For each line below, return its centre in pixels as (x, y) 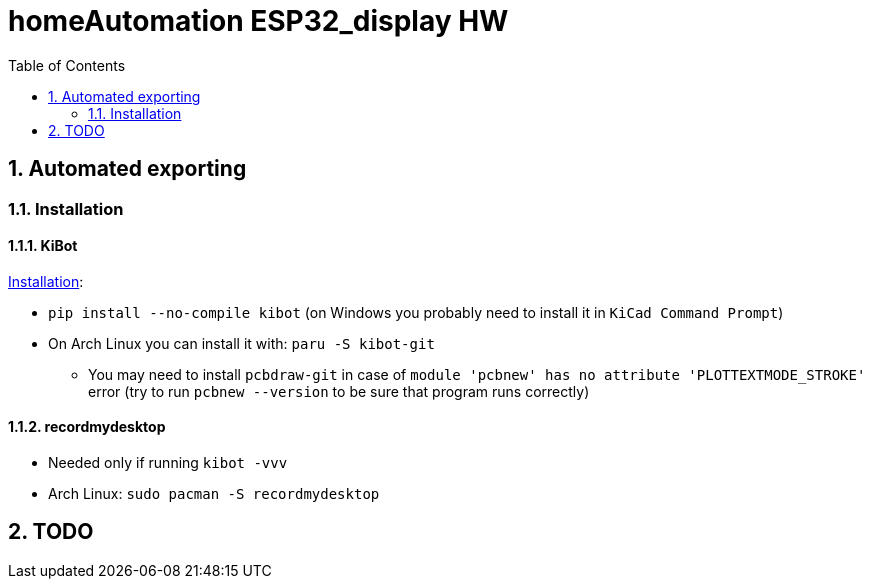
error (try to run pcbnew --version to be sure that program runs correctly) (339, 391)
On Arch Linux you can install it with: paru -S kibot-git (241, 343)
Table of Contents (67, 65)
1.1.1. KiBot (43, 246)
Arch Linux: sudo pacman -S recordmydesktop (214, 494)
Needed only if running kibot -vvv (168, 463)
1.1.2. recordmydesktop (87, 427)
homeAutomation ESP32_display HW (258, 21)
